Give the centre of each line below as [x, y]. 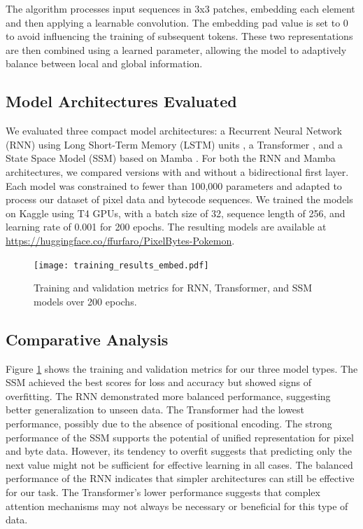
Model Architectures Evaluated [121, 101]
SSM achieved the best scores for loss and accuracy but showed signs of [159, 382]
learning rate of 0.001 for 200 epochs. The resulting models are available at [166, 227]
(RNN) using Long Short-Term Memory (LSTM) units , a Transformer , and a [174, 144]
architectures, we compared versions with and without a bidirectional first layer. [177, 171]
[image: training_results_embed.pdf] [121, 265]
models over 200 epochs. [85, 301]
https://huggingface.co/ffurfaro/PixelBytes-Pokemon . [120, 240]
